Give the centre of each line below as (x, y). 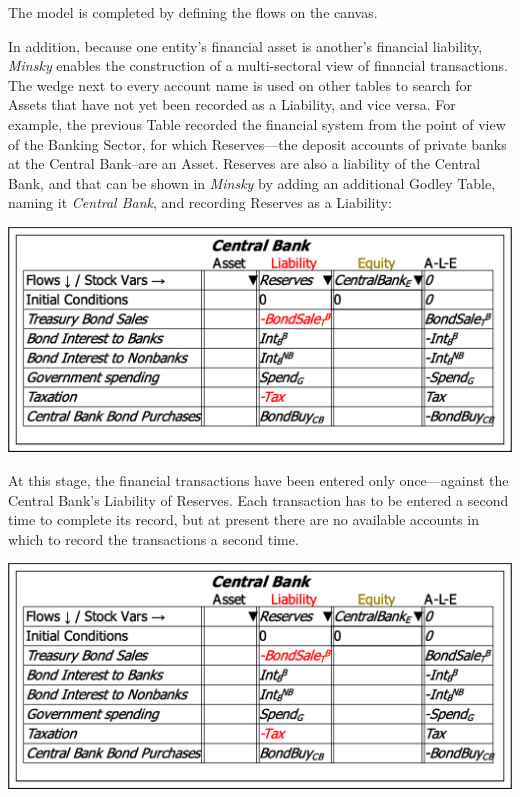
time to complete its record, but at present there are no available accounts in (243, 519)
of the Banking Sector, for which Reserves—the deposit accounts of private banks (257, 143)
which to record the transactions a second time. (153, 538)
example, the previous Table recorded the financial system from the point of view (257, 123)
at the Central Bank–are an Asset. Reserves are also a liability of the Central (244, 163)
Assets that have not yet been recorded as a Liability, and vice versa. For (232, 104)
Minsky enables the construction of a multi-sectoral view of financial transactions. (258, 65)
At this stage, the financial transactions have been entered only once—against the (258, 479)
